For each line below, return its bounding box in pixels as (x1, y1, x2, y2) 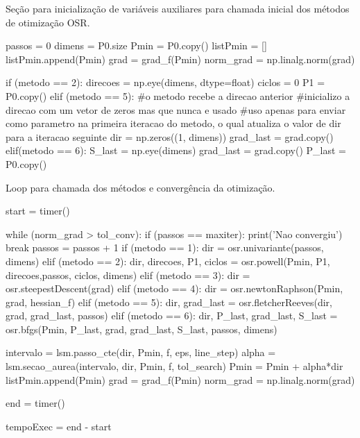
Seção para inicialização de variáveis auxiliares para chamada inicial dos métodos (6, 1, 350, 15)
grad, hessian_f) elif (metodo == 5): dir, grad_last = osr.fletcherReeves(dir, (6, 294, 333, 309)
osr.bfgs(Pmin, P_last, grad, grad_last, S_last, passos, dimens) (6, 321, 277, 336)
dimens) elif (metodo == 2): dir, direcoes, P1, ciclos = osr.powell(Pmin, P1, (6, 253, 330, 268)
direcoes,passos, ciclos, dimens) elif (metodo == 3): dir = (6, 267, 250, 282)
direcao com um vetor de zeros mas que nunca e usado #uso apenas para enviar (6, 102, 346, 117)
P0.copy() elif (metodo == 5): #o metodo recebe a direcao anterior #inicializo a (6, 88, 350, 103)
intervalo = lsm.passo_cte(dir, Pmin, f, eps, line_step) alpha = (6, 345, 276, 360)
